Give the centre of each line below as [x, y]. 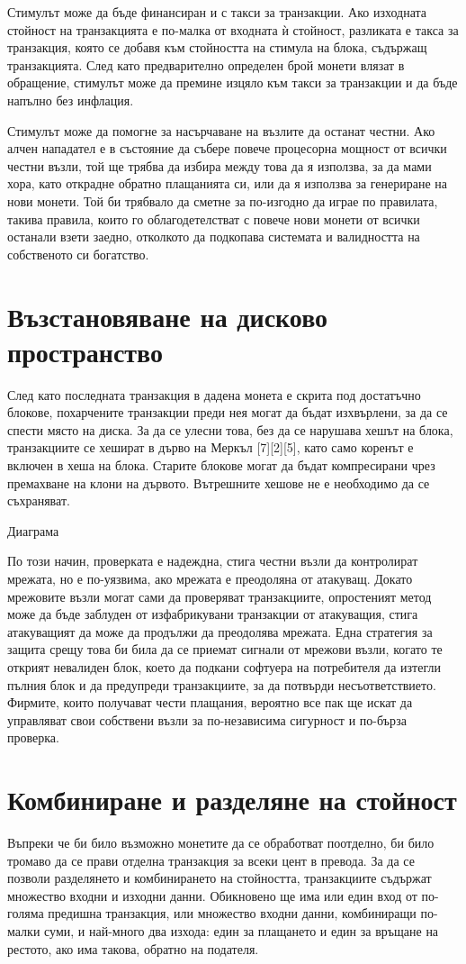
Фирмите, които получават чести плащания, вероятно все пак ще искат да [210, 702]
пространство [85, 351]
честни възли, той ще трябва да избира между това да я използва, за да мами [220, 165]
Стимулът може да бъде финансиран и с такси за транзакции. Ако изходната [217, 12]
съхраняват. [39, 500]
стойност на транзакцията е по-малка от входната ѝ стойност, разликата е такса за [233, 29]
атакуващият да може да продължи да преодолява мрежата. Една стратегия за [220, 631]
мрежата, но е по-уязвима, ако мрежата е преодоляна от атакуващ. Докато [210, 578]
